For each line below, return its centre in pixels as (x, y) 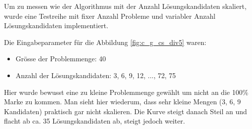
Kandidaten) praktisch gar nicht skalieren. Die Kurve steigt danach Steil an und (126, 111)
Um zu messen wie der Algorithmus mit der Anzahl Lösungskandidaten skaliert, (125, 6)
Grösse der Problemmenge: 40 (61, 59)
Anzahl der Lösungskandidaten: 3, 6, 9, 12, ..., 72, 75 (96, 75)
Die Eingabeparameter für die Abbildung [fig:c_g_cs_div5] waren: (105, 42)
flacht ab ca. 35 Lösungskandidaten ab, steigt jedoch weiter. (95, 121)
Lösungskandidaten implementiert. (56, 25)
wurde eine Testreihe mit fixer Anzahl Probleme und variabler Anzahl (110, 16)
